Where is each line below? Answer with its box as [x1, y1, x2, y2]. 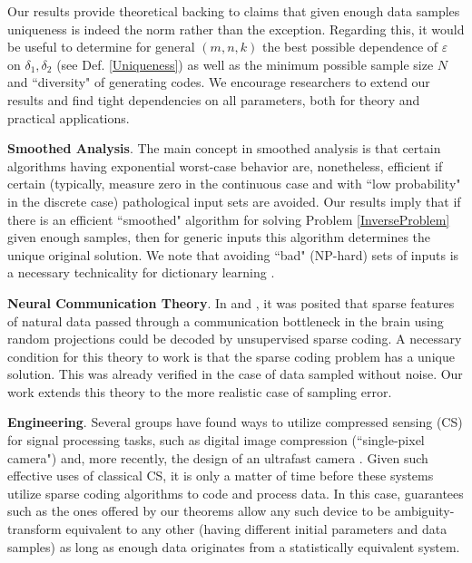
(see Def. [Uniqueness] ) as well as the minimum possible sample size [56, 54, 434, 73]
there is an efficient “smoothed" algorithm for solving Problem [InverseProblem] [7, 209, 450, 228]
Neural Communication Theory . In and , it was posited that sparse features [7, 293, 455, 312]
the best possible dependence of [261, 37, 438, 56]
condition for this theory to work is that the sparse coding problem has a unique [7, 346, 455, 365]
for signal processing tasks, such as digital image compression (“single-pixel [7, 431, 425, 450]
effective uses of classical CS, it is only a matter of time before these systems [7, 466, 434, 485]
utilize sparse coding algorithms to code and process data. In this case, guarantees [7, 483, 464, 502]
